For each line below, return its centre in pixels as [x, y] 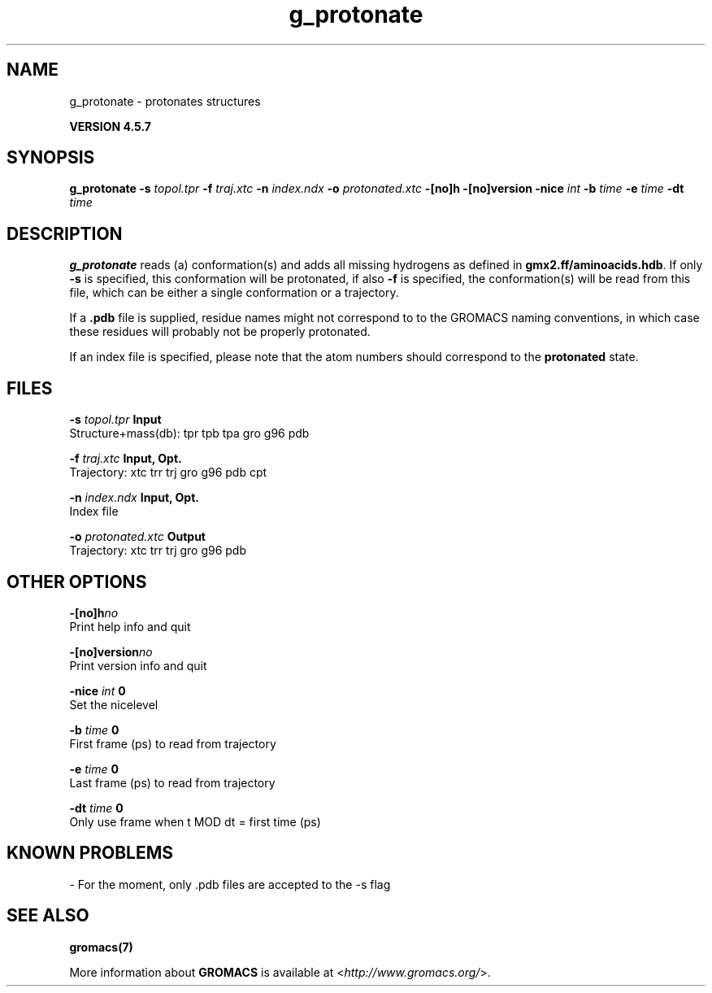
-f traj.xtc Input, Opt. [126, 459]
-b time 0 [94, 730]
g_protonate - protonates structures [165, 101]
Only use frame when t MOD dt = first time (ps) [195, 821]
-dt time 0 [96, 808]
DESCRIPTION [65, 233]
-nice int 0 [98, 690]
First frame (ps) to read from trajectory [173, 743]
